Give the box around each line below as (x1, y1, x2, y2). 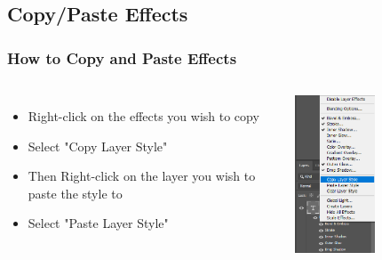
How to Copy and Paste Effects (7, 46, 237, 69)
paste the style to (28, 183, 123, 202)
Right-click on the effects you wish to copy (28, 107, 259, 125)
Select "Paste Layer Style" (28, 214, 169, 232)
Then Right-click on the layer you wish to (28, 167, 256, 185)
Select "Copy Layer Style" (28, 136, 168, 155)
